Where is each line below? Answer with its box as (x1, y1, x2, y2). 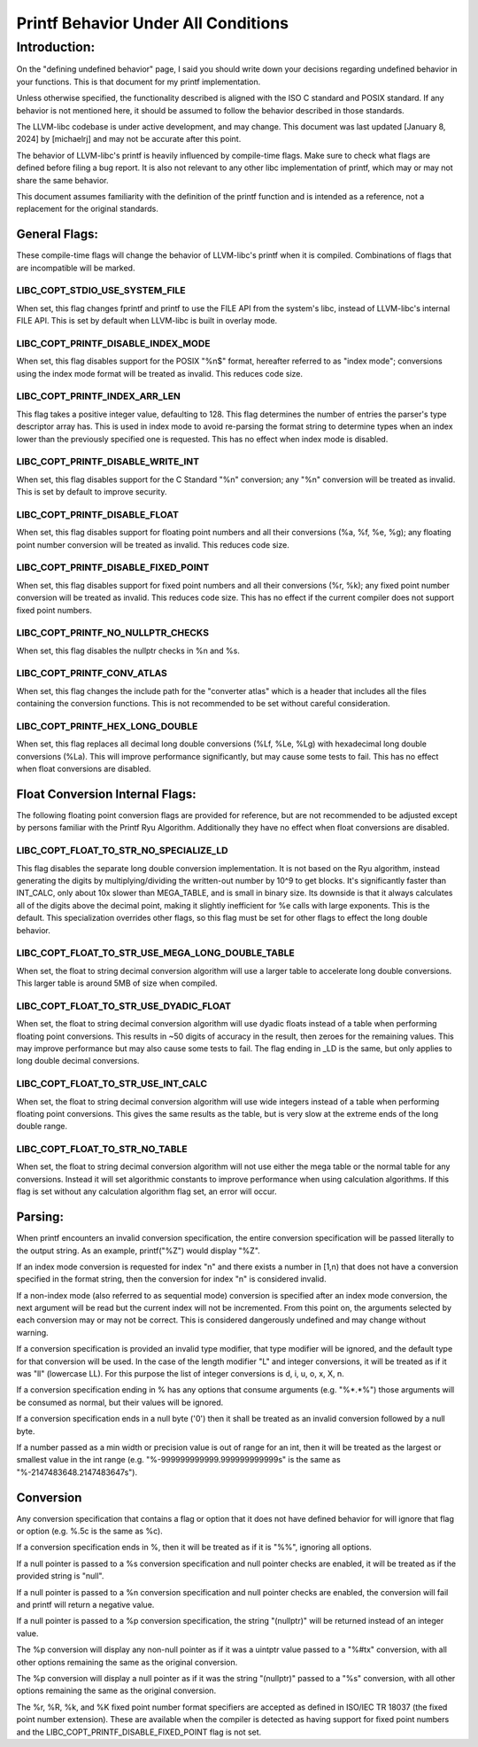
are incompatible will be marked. (16, 262, 135, 273)
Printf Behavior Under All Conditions (16, 13, 289, 33)
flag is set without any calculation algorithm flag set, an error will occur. (16, 1186, 278, 1197)
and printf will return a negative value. (16, 1600, 155, 1611)
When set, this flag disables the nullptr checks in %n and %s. (16, 645, 241, 656)
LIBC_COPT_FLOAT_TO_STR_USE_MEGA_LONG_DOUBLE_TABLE (16, 947, 296, 959)
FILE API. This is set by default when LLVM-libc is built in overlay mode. (16, 316, 278, 326)
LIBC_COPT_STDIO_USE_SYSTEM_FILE (16, 285, 186, 297)
